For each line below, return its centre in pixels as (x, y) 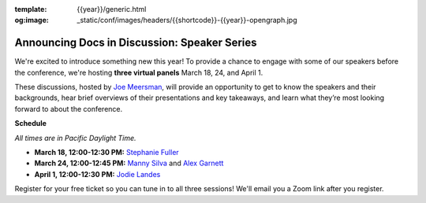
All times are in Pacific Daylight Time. (76, 138)
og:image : (32, 20)
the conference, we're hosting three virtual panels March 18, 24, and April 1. (139, 72)
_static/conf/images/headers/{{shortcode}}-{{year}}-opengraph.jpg (187, 20)
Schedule (31, 124)
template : (31, 9)
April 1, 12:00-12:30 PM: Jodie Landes (97, 174)
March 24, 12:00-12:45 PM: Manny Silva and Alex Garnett (129, 163)
